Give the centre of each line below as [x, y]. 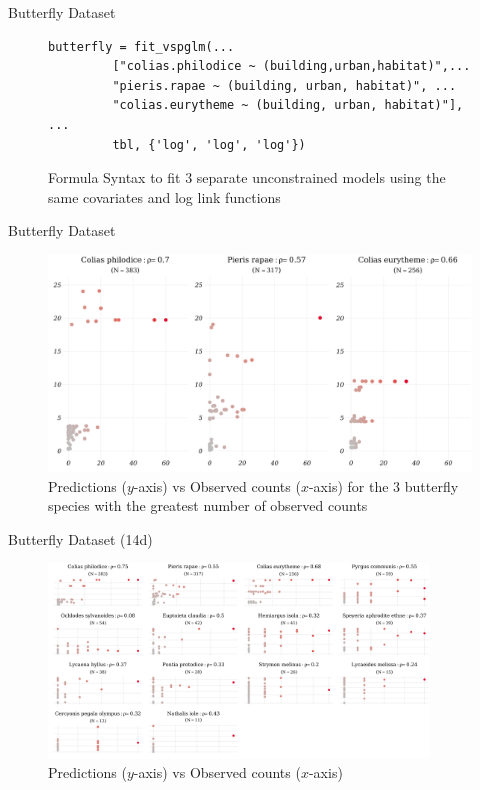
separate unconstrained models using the [321, 177]
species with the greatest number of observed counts [208, 505]
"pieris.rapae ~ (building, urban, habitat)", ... [284, 85]
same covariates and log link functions [164, 196]
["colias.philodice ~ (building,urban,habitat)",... [291, 66]
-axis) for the [348, 485]
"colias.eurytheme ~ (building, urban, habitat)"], [288, 105]
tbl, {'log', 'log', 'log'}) [209, 144]
